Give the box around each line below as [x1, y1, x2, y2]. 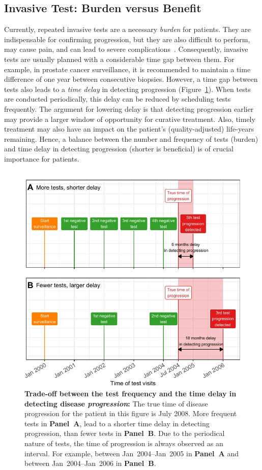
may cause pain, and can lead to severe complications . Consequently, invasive [4, 44, 248, 54]
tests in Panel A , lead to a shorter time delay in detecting [24, 418, 210, 428]
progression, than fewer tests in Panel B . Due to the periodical [24, 428, 225, 438]
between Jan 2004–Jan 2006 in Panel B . [24, 458, 156, 468]
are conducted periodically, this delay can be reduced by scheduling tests [4, 93, 231, 104]
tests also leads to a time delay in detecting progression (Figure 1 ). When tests [4, 83, 251, 94]
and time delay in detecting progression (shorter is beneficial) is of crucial [4, 143, 234, 154]
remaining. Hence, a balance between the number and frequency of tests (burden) [4, 133, 258, 144]
